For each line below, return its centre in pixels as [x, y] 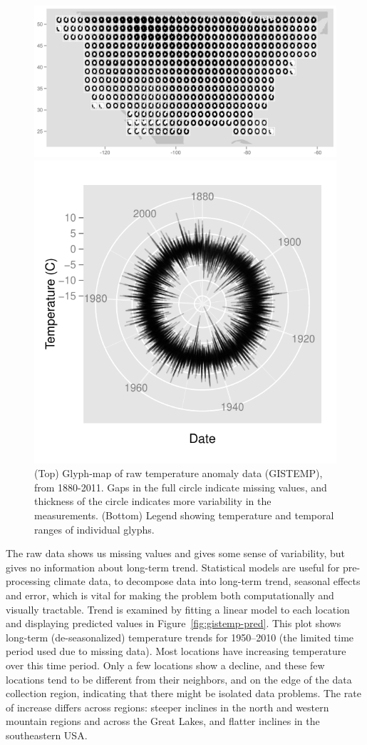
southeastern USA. [47, 735]
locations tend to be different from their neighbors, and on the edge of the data [179, 679]
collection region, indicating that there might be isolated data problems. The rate [183, 693]
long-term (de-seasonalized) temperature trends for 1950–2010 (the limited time [180, 637]
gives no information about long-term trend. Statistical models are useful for [173, 567]
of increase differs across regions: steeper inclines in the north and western [167, 707]
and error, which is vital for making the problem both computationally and [170, 595]
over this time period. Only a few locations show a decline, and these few [165, 665]
